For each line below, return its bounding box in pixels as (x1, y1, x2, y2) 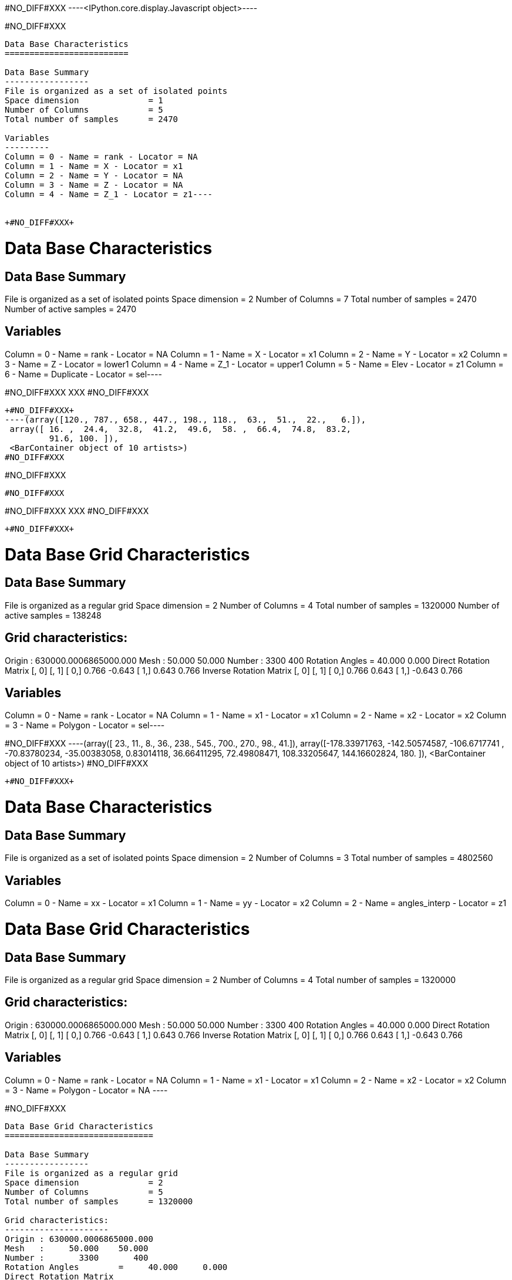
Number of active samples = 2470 (5, 303, 137, 314)
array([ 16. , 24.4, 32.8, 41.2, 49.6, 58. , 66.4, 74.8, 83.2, (9, 424, 352, 434)
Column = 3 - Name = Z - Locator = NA (5, 180, 183, 190)
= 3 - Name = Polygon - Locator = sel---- (5, 720, 165, 731)
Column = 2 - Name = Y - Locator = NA (5, 171, 183, 180)
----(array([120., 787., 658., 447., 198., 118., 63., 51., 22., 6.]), (5, 414, 366, 424)
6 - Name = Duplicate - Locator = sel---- (5, 369, 162, 379)
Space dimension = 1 (5, 96, 163, 105)
